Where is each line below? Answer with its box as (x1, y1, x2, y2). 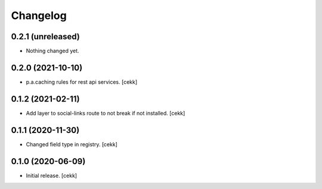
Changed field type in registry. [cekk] (26, 140, 117, 148)
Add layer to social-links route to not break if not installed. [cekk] (26, 109, 185, 116)
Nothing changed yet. (26, 48, 80, 55)
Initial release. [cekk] (26, 172, 78, 179)
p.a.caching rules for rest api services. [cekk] (26, 78, 138, 86)
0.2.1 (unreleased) (11, 31, 80, 42)
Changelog (11, 9, 67, 22)
